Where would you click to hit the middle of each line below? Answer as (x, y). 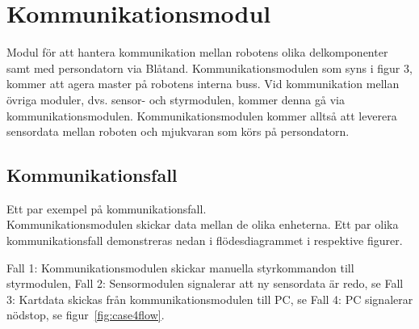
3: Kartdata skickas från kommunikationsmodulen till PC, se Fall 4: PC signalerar (210, 299)
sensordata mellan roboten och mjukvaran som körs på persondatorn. (178, 131)
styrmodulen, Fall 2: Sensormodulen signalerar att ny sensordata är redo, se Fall (205, 283)
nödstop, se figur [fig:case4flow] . (86, 315)
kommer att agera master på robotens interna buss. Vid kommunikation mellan (203, 84)
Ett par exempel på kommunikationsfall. (107, 208)
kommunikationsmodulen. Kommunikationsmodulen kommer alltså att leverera (202, 115)
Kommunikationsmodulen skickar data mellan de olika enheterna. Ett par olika (203, 224)
